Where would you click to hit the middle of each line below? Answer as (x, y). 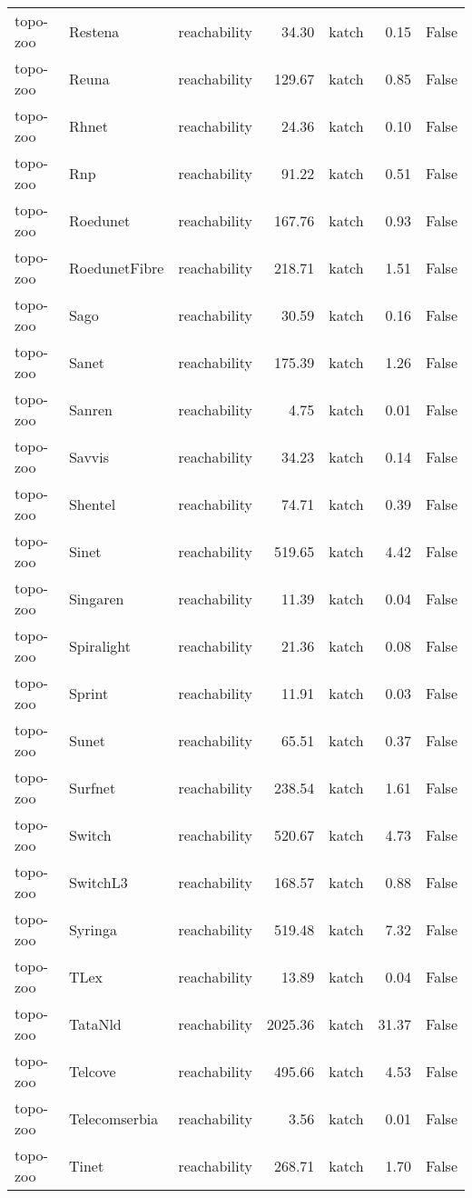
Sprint (88, 693)
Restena (94, 31)
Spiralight (100, 645)
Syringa (93, 929)
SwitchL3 (98, 882)
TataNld (95, 1023)
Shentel (92, 504)
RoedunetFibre (116, 267)
